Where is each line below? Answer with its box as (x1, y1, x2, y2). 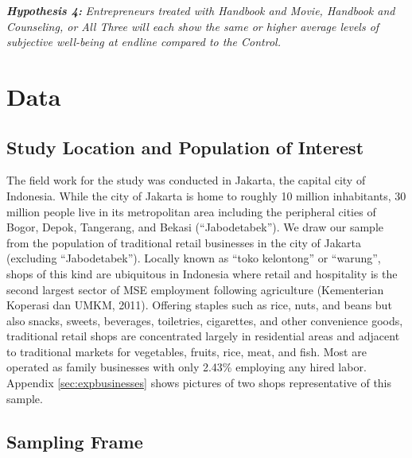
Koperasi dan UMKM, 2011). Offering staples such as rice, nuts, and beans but (6, 297, 392, 313)
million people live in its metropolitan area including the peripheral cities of (6, 203, 376, 219)
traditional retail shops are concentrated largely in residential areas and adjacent (6, 328, 400, 344)
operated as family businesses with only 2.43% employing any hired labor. (6, 359, 367, 375)
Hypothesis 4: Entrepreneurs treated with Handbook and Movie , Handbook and (6, 2, 395, 18)
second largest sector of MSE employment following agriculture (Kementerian (6, 281, 384, 297)
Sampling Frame (6, 429, 143, 453)
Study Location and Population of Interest (6, 134, 364, 159)
